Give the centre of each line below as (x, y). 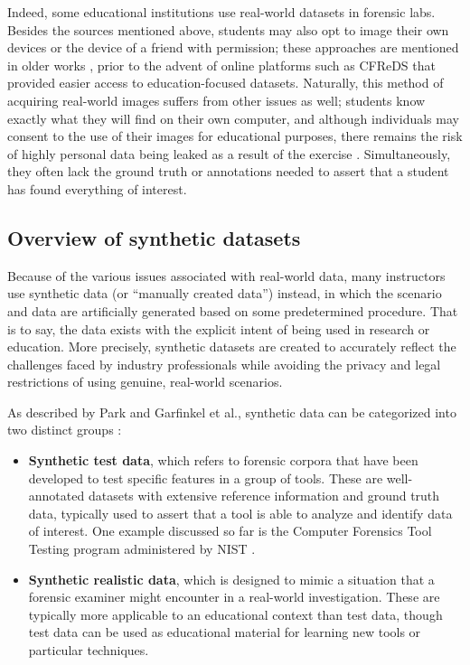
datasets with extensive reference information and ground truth (264, 496)
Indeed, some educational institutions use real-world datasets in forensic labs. (221, 12)
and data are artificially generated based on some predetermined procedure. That (233, 310)
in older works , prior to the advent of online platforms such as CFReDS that (221, 65)
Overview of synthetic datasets (154, 237)
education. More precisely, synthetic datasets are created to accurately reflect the (232, 347)
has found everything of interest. (97, 188)
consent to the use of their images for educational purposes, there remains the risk (235, 136)
